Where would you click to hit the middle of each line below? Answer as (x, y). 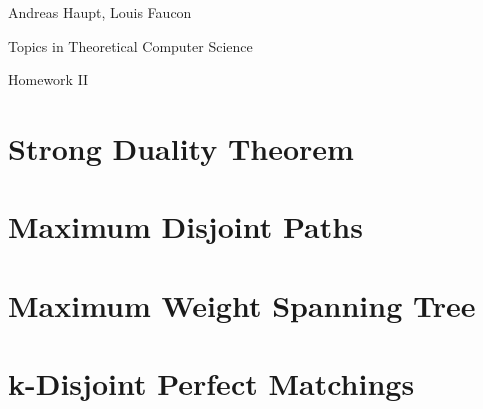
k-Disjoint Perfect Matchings (211, 383)
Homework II (48, 79)
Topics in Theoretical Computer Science (130, 45)
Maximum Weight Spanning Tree (242, 304)
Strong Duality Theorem (181, 147)
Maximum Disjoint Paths (185, 226)
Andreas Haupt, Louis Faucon (100, 12)
